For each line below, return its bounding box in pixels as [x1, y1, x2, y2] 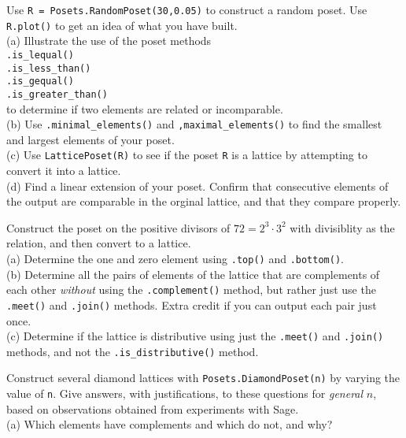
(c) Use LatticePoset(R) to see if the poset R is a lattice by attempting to [6, 147, 367, 163]
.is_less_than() [6, 62, 91, 74]
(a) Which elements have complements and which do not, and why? [6, 416, 333, 432]
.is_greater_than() [6, 88, 108, 100]
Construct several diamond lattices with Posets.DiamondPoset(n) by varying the [6, 369, 400, 386]
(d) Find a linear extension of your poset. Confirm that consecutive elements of [6, 177, 389, 194]
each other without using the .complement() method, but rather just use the [6, 281, 376, 298]
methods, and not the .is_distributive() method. [6, 343, 259, 359]
